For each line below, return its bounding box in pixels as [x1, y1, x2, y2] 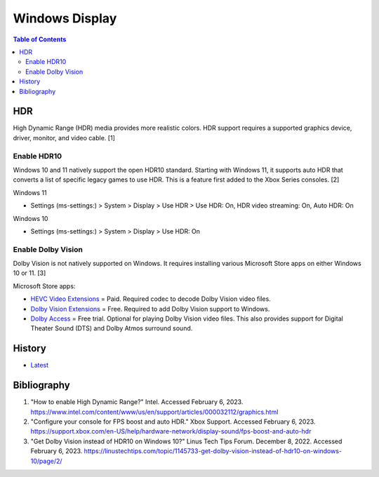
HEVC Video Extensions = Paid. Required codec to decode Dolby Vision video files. [30, 295, 272, 303]
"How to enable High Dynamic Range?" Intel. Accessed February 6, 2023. [30, 398, 244, 406]
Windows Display [13, 11, 117, 26]
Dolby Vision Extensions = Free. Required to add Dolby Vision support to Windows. [30, 304, 270, 313]
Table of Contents [13, 35, 67, 43]
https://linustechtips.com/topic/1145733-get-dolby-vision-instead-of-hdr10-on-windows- [84, 447, 342, 455]
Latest [30, 361, 49, 370]
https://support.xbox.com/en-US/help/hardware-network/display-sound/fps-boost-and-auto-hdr [30, 427, 312, 436]
